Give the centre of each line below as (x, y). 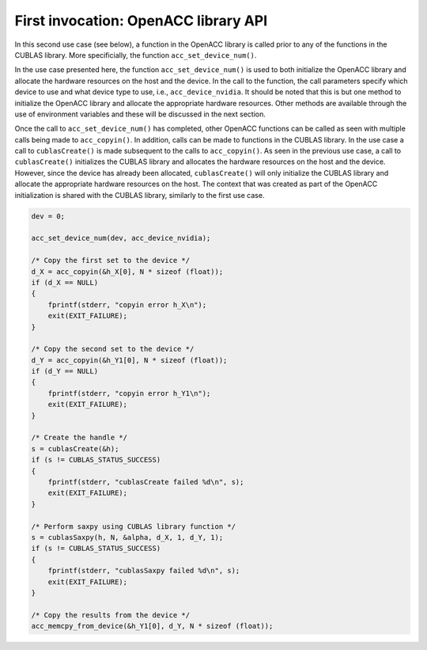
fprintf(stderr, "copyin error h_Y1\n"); (129, 393)
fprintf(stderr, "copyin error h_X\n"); (127, 304)
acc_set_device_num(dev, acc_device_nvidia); (121, 238)
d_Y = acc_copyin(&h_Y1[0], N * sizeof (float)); (129, 360)
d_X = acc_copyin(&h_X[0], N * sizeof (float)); (127, 272)
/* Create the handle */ (79, 438)
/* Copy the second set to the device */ (113, 349)
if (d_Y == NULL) (65, 371)
